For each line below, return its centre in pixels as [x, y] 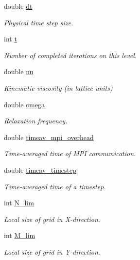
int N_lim [19, 203]
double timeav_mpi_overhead [49, 137]
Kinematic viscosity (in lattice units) [58, 88]
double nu [19, 71]
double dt [18, 6]
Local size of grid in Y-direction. [52, 251]
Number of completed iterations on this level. [70, 55]
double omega [25, 104]
